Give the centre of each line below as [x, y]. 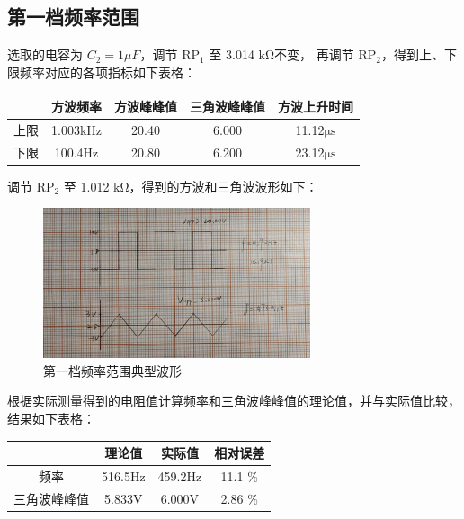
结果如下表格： [51, 418]
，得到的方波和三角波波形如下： [223, 186]
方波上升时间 [316, 106]
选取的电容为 [45, 54]
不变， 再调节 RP [326, 54]
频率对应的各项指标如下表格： [107, 72]
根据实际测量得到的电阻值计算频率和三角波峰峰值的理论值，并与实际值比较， [234, 401]
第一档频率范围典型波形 [112, 370]
